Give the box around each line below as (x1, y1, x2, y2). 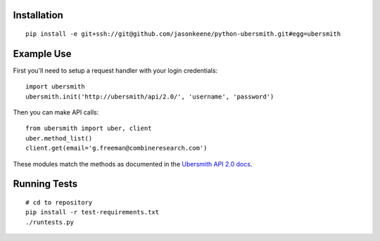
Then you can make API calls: (13, 108, 99, 117)
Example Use (13, 48, 72, 60)
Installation (13, 9, 63, 21)
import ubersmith (25, 83, 85, 91)
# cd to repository (25, 199, 93, 207)
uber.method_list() (25, 134, 93, 142)
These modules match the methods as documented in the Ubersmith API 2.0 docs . (13, 159, 253, 168)
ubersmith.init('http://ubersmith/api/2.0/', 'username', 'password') (25, 92, 274, 100)
